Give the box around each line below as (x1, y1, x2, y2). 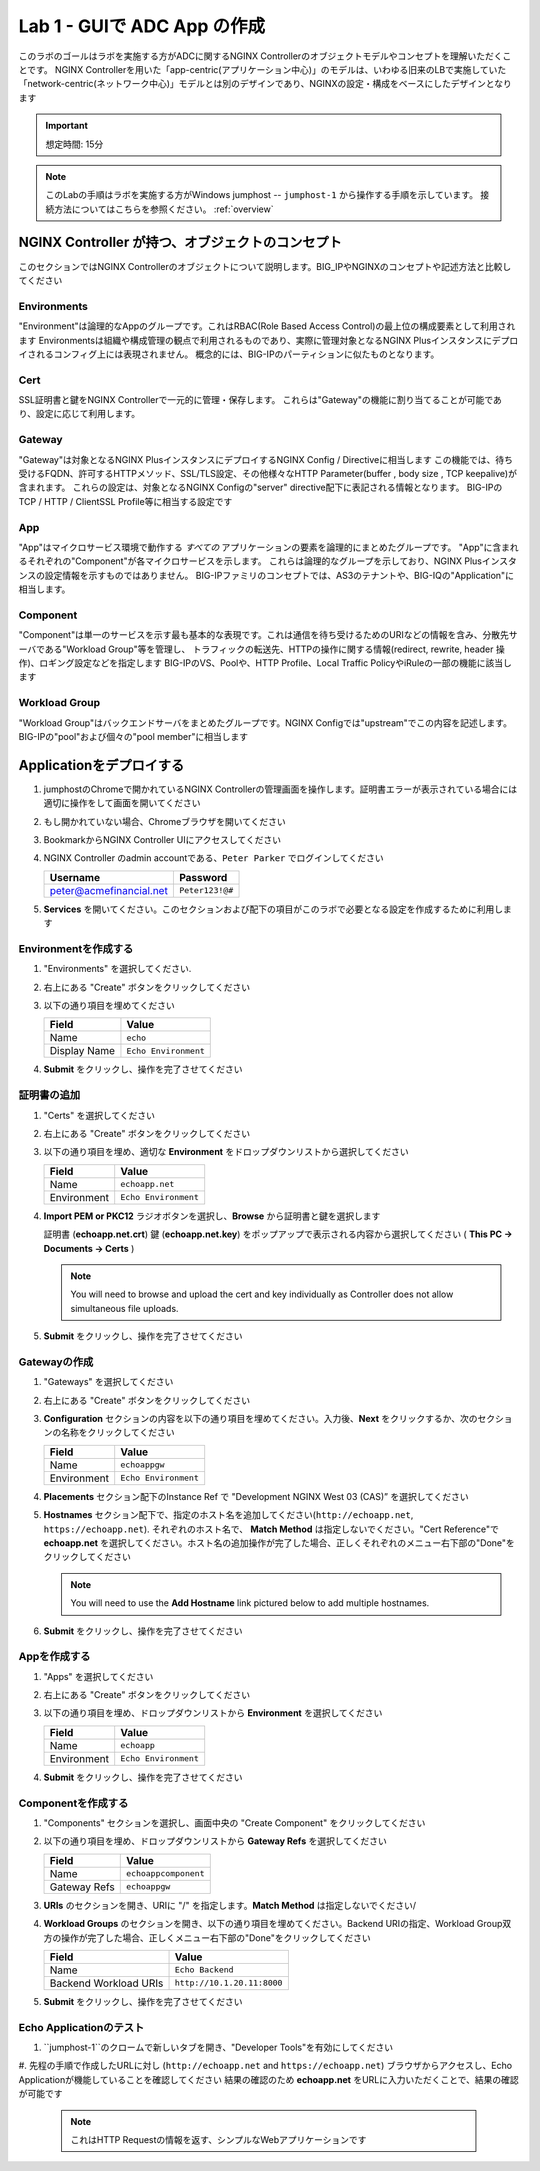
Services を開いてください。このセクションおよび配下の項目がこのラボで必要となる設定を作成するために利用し (43, 903, 504, 915)
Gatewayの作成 (18, 1355, 94, 1369)
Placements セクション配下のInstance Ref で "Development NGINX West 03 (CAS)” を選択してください (43, 1490, 469, 1502)
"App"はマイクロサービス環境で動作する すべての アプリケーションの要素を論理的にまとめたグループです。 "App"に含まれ (18, 541, 519, 553)
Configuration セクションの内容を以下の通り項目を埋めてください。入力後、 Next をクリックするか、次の (43, 1413, 478, 1425)
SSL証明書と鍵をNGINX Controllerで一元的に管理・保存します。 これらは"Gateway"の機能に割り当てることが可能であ (18, 394, 502, 406)
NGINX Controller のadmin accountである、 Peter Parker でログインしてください (43, 852, 384, 864)
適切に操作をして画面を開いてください (43, 797, 201, 809)
